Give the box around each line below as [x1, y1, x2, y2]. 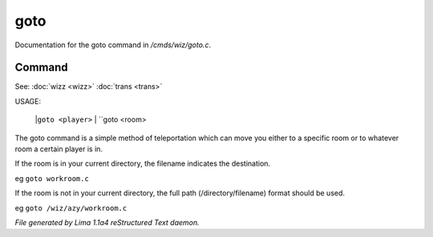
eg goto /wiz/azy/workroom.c [14, 203, 127, 212]
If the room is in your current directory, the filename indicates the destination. [14, 159, 271, 168]
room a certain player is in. [14, 144, 103, 154]
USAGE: [14, 96, 42, 106]
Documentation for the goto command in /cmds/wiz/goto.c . [14, 40, 212, 50]
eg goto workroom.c [14, 173, 90, 183]
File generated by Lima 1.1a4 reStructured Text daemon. [14, 217, 200, 227]
